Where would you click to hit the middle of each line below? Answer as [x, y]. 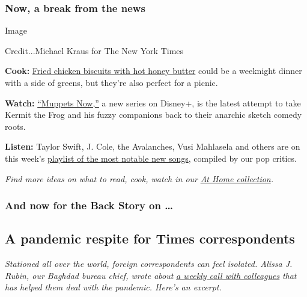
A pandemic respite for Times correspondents [150, 238]
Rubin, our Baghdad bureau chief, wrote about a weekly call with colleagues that [151, 275]
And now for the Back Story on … [89, 205]
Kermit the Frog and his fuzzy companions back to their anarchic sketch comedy [153, 115]
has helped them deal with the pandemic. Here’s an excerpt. [113, 287]
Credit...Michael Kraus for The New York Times [94, 50]
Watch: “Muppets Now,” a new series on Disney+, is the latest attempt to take [153, 103]
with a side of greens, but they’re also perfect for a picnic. [111, 82]
